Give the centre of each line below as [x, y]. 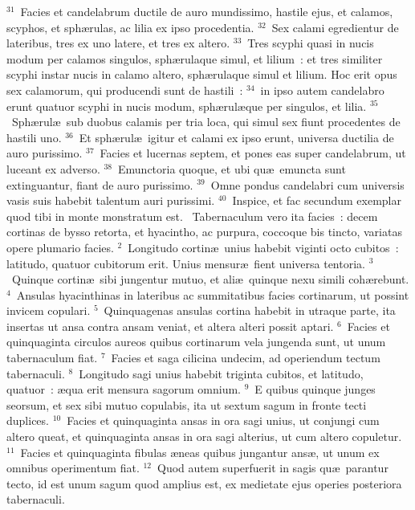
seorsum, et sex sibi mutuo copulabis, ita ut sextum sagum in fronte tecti [187, 404]
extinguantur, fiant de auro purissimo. [100, 184]
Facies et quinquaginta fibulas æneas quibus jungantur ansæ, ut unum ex [200, 452]
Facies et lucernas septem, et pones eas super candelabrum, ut [253, 153]
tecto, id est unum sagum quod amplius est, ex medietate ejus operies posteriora [204, 483]
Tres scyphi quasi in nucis [311, 43]
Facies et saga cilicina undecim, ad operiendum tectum [246, 358]
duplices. [28, 420]
